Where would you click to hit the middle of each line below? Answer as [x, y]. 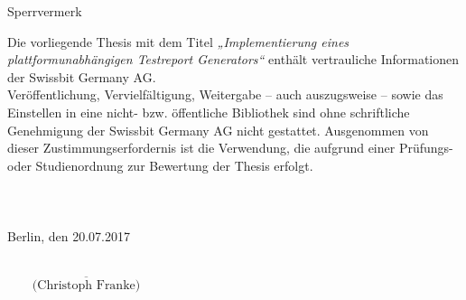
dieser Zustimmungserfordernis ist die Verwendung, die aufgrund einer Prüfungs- [230, 148]
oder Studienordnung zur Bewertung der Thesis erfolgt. [160, 165]
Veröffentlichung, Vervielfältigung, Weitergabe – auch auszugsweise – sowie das [225, 94]
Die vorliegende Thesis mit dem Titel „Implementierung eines [178, 41]
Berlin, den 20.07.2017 [69, 236]
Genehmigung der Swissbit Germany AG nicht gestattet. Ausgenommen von [218, 130]
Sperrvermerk [45, 11]
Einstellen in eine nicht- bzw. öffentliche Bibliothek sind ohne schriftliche [209, 112]
